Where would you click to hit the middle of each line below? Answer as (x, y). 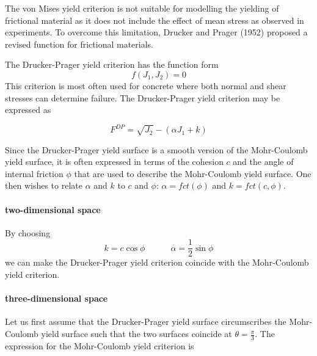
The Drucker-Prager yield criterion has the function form (112, 64)
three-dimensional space (56, 298)
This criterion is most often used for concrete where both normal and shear (146, 85)
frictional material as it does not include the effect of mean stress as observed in (155, 20)
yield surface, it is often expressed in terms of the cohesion (114, 162)
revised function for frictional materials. (79, 44)
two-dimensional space (53, 209)
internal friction (34, 173)
